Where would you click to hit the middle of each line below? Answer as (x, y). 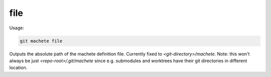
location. (18, 68)
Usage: (17, 28)
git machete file (41, 41)
